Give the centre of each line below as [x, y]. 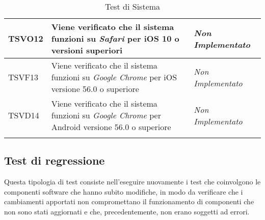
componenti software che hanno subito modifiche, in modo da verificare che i [124, 191]
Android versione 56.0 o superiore [111, 127]
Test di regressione [55, 160]
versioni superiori [87, 50]
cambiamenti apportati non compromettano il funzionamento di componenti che [129, 201]
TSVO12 [26, 38]
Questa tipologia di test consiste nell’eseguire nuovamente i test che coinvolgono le [132, 182]
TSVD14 [24, 115]
